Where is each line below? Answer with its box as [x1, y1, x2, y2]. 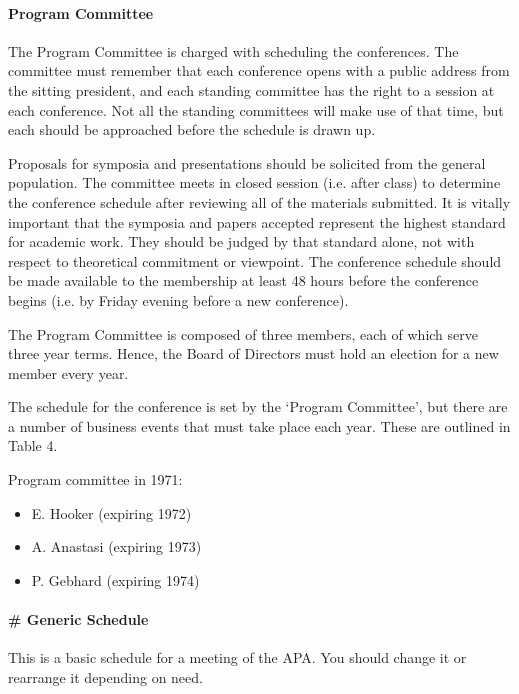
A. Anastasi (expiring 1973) [31, 536, 202, 557]
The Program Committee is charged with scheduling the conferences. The [8, 40, 459, 61]
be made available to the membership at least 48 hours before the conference [8, 270, 479, 291]
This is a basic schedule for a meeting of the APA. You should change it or [8, 647, 467, 668]
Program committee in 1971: [8, 469, 183, 490]
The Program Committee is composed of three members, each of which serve [8, 323, 478, 344]
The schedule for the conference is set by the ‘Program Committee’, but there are [8, 396, 508, 417]
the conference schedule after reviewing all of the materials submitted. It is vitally [8, 191, 511, 212]
